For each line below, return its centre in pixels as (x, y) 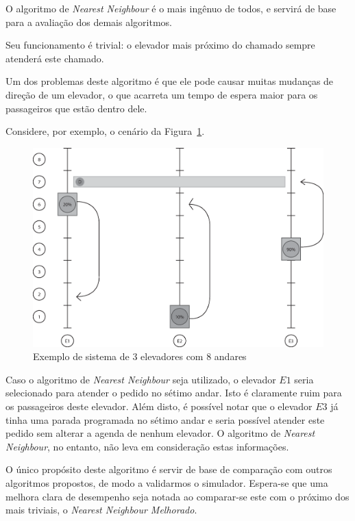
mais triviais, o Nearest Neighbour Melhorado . (101, 510)
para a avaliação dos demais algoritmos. (89, 22)
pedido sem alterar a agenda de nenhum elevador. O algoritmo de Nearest (160, 433)
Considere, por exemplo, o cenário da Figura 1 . (105, 131)
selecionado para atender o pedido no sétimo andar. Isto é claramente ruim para (174, 393)
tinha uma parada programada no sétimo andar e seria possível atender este (165, 419)
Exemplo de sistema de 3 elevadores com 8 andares (140, 356)
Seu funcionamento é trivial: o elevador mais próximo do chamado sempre (160, 45)
